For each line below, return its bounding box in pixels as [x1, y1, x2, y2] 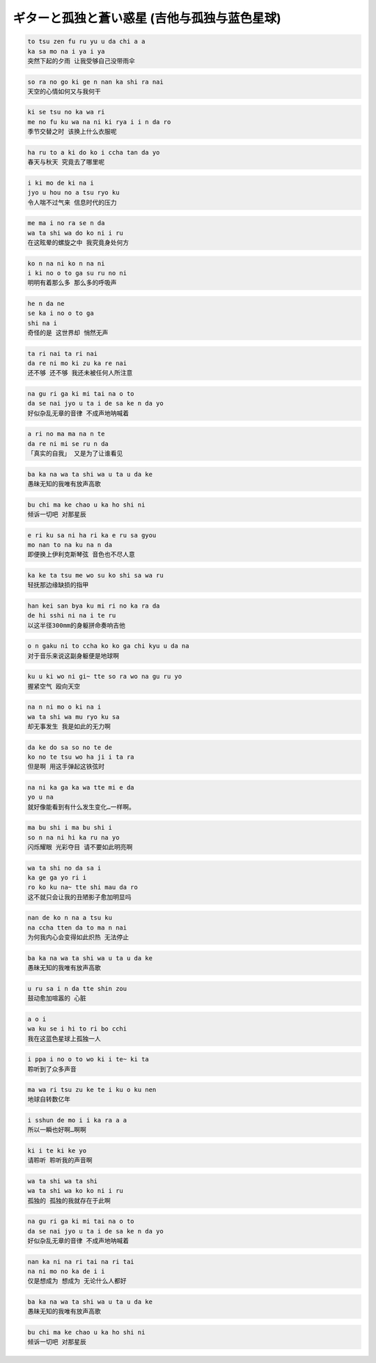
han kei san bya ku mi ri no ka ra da [27, 601, 160, 610]
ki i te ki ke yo [27, 1147, 87, 1155]
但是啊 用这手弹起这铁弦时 [27, 763, 105, 771]
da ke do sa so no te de [27, 743, 113, 751]
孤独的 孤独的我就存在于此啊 [27, 1196, 111, 1205]
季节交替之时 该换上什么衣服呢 [27, 128, 118, 136]
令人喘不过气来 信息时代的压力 [27, 199, 118, 206]
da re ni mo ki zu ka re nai [27, 360, 127, 367]
